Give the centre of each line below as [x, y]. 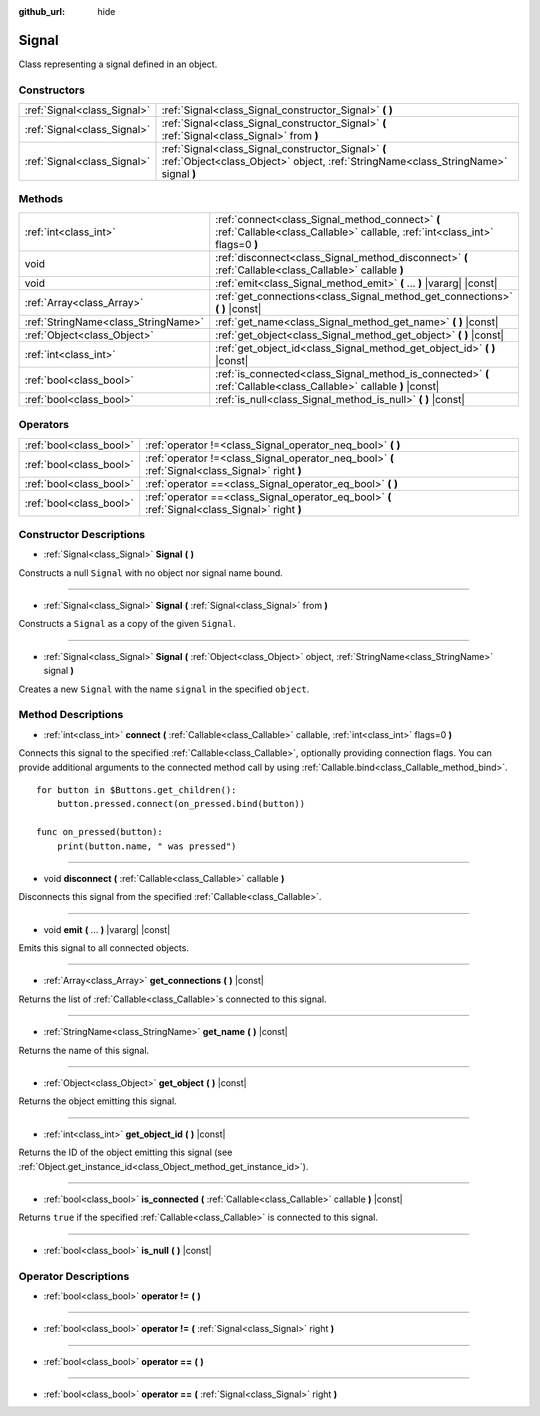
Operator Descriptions [74, 1276]
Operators [44, 425]
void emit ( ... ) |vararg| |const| [107, 929]
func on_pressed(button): [100, 832]
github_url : [41, 11]
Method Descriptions [71, 715]
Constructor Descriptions [81, 534]
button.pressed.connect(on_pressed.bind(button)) [180, 804]
